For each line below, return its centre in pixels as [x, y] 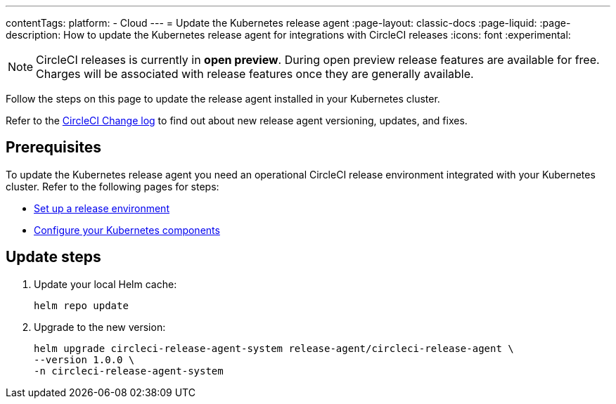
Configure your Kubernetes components [127, 230]
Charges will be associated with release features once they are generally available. [255, 74]
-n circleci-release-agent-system [129, 371]
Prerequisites [53, 148]
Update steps [53, 257]
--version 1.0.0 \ [84, 359]
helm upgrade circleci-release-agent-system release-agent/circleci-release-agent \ [274, 348]
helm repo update [81, 305]
